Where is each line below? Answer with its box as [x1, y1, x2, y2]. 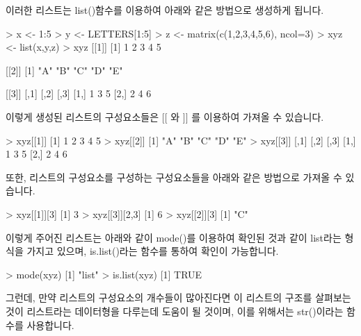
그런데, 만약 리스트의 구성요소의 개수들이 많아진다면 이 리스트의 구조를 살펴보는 [6, 290, 351, 305]
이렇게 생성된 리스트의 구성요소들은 [6, 109, 159, 124]
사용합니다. [26, 317, 74, 332]
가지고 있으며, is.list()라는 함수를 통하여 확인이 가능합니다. [26, 244, 279, 258]
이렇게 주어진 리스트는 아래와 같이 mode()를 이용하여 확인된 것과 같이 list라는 [6, 230, 342, 244]
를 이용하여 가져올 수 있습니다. [191, 109, 324, 124]
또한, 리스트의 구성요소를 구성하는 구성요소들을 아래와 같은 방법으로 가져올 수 [6, 169, 342, 184]
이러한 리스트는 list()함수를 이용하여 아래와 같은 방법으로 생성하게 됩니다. [6, 3, 324, 17]
